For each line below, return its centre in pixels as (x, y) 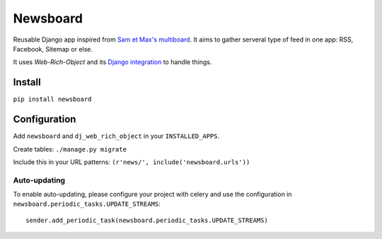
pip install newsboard (52, 99)
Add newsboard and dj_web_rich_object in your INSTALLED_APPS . (116, 136)
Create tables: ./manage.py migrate (70, 149)
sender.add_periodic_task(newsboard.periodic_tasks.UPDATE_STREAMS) (147, 220)
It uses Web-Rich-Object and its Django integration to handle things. (112, 62)
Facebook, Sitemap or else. (53, 49)
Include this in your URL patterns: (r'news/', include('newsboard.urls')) (132, 161)
